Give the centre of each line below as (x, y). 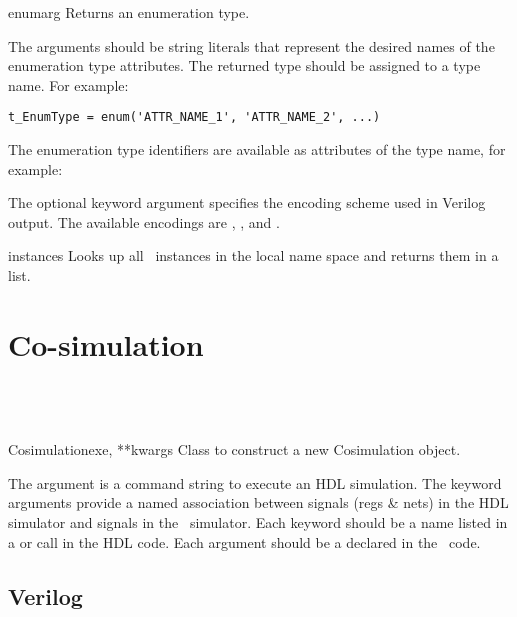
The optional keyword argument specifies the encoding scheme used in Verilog (247, 202)
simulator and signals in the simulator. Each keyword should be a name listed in (258, 521)
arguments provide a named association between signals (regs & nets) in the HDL (258, 502)
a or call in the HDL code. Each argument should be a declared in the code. (244, 541)
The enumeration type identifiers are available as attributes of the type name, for (257, 149)
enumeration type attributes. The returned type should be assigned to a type (244, 65)
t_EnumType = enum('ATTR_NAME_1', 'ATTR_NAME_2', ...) (194, 117)
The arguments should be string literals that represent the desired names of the (251, 45)
